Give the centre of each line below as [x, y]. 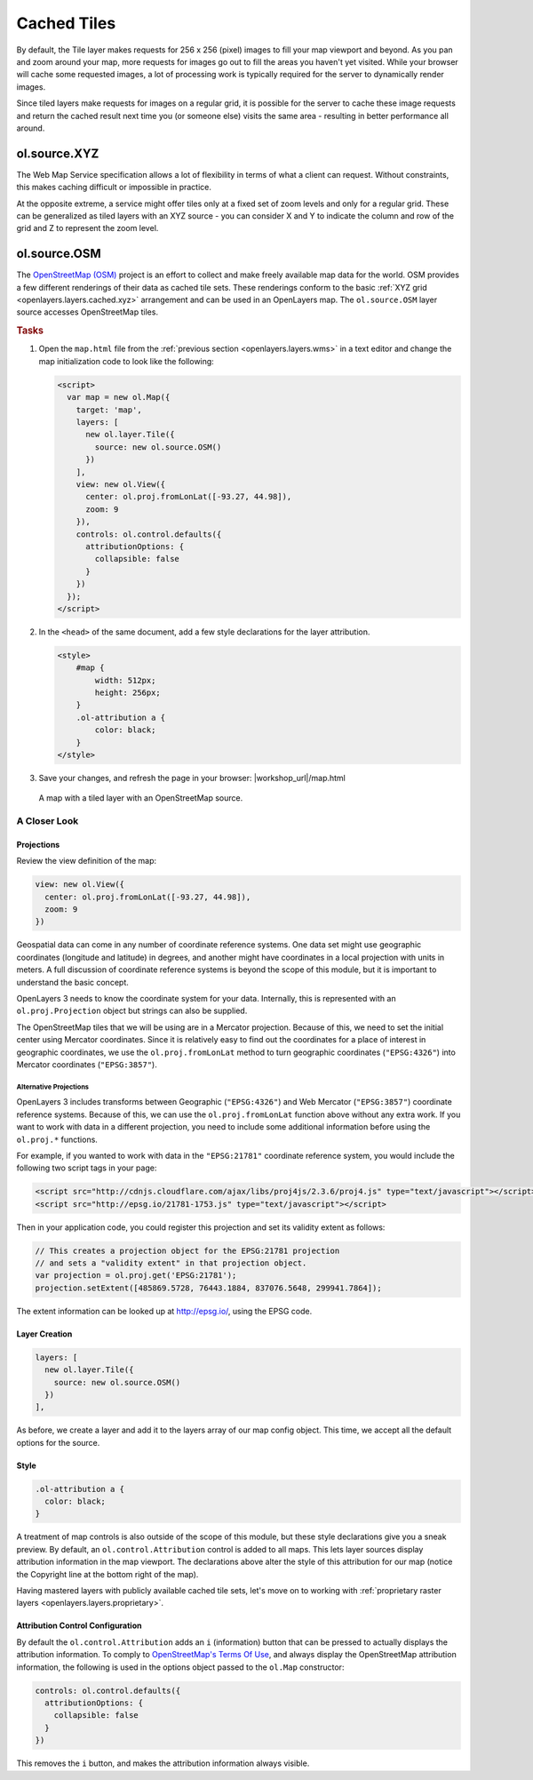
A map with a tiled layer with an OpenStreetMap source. [141, 798]
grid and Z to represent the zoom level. [88, 228]
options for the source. [58, 1442]
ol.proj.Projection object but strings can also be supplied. [132, 1011]
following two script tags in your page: [87, 1168]
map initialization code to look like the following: [127, 361]
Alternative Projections [52, 1087]
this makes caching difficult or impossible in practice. [114, 188]
